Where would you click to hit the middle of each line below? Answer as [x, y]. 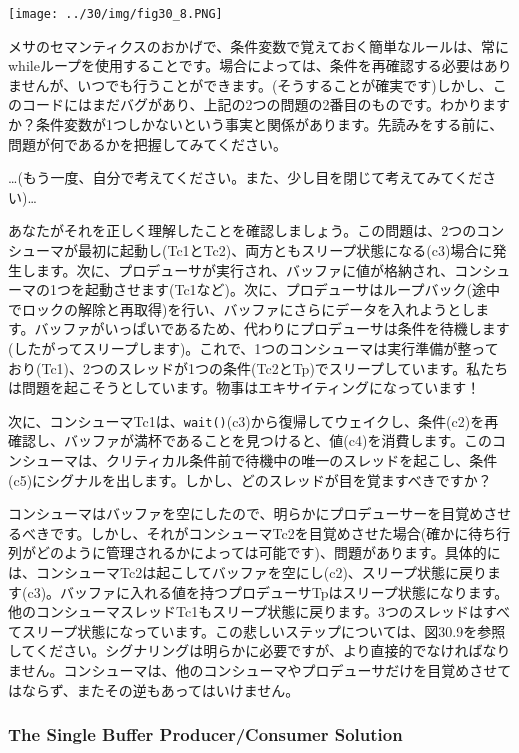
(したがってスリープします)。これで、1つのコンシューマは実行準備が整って [253, 347]
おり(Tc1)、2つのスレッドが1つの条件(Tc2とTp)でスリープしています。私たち [258, 367]
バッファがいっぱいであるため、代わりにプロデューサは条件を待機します [272, 328]
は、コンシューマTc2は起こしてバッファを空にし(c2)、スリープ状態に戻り [248, 571]
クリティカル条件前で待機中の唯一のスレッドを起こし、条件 [301, 460]
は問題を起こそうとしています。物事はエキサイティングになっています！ [244, 387]
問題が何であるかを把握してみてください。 [148, 143]
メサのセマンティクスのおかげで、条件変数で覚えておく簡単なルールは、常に [259, 45]
